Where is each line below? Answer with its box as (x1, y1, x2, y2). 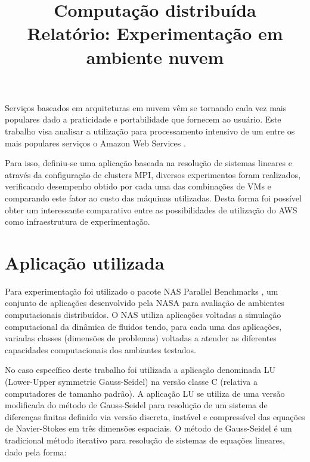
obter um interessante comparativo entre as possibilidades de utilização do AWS (5, 203, 297, 216)
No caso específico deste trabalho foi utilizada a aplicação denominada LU (5, 363, 275, 376)
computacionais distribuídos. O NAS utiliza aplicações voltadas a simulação (5, 308, 281, 320)
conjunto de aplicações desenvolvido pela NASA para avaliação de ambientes (5, 296, 284, 309)
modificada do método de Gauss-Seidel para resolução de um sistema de (5, 399, 268, 411)
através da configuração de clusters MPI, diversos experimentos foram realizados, (5, 168, 301, 180)
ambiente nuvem (86, 44, 224, 69)
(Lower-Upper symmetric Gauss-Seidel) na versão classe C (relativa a (5, 375, 258, 387)
